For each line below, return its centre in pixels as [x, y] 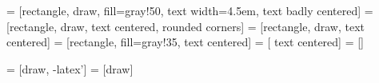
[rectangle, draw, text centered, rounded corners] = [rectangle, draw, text [186, 26]
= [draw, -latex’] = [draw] [70, 68]
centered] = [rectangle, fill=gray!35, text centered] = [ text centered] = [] [186, 42]
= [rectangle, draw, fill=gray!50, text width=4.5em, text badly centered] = [190, 10]
